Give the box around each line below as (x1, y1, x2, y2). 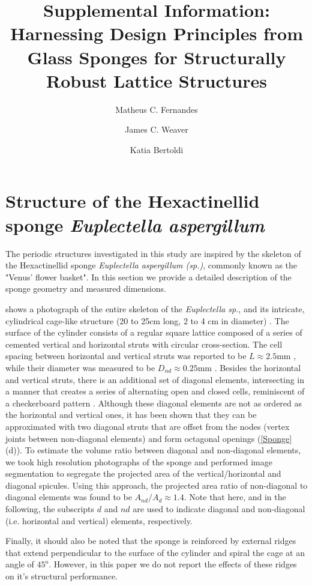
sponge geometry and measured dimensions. (5, 282, 166, 295)
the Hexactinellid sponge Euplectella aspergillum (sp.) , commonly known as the (5, 259, 298, 271)
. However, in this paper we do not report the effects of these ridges (49, 558, 297, 570)
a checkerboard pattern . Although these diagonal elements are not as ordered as (5, 396, 302, 409)
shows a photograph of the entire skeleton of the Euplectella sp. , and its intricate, (5, 302, 305, 315)
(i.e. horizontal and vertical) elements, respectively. (5, 514, 193, 527)
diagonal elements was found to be (5, 491, 132, 503)
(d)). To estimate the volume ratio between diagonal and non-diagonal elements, (5, 444, 301, 456)
